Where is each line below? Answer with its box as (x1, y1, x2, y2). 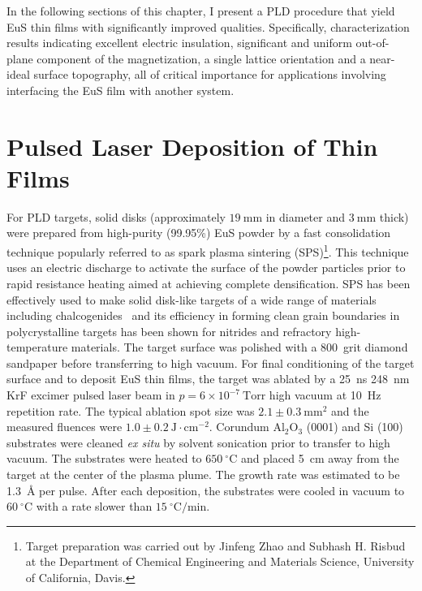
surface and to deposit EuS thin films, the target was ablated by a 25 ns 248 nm (6, 370, 410, 387)
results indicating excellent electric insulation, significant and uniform (6, 34, 352, 51)
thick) (379, 208, 409, 225)
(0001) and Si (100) (306, 418, 403, 435)
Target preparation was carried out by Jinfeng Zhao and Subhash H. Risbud (25, 537, 406, 554)
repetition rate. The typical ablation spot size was (6, 402, 255, 419)
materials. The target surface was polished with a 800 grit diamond (71, 339, 408, 356)
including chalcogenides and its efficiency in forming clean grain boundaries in (6, 307, 400, 324)
